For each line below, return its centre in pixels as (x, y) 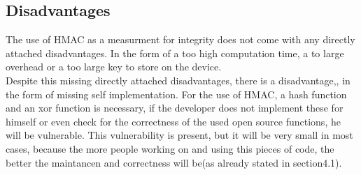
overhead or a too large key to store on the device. (114, 67)
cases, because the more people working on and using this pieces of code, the (170, 148)
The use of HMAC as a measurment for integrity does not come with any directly (180, 39)
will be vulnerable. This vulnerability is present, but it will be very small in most (179, 135)
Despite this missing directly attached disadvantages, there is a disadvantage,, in (178, 80)
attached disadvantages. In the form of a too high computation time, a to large (175, 53)
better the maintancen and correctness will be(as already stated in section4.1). (174, 162)
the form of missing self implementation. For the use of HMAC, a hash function (176, 94)
